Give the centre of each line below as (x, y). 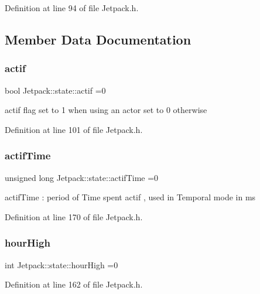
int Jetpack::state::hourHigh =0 (61, 264)
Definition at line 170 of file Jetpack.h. (74, 216)
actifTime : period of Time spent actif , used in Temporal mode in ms (130, 197)
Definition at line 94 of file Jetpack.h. (72, 8)
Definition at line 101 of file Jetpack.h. (74, 129)
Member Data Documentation (98, 39)
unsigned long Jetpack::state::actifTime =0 (82, 177)
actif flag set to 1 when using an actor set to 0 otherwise (106, 110)
